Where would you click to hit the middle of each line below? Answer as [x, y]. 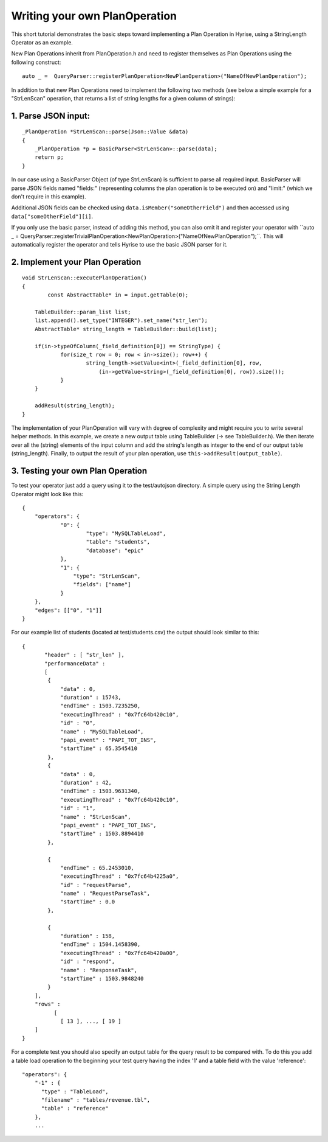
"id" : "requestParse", [96, 885]
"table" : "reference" [75, 1109]
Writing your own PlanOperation [94, 16]
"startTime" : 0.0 [88, 902]
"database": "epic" [115, 550]
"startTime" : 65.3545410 [99, 748]
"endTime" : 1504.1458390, [101, 944]
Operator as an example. [42, 42]
